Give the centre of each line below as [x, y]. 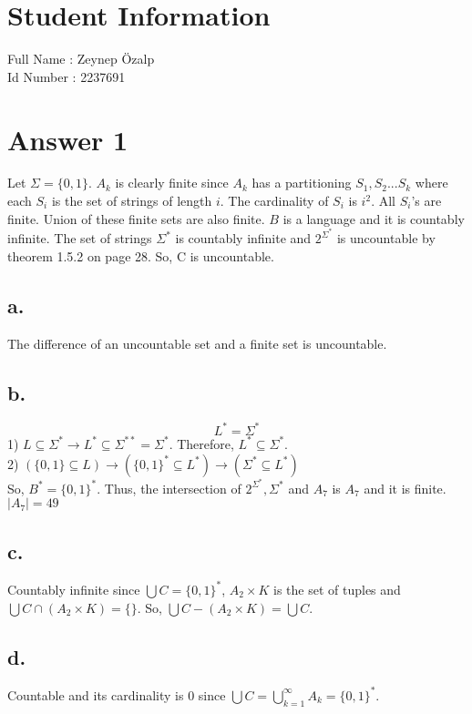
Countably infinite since [74, 589]
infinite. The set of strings [80, 238]
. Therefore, [201, 443]
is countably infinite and [243, 238]
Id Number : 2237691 [67, 76]
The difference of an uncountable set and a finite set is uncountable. [197, 343]
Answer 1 [68, 139]
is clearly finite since [172, 183]
